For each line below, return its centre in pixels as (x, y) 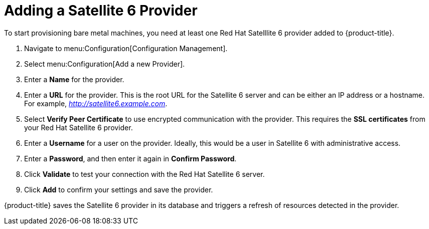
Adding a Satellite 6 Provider (101, 11)
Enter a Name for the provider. (74, 79)
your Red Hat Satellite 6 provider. (79, 127)
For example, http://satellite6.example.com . (96, 103)
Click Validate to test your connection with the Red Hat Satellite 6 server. (145, 174)
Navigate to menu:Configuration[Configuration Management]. (126, 48)
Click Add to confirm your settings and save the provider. (119, 189)
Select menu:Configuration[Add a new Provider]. (105, 64)
